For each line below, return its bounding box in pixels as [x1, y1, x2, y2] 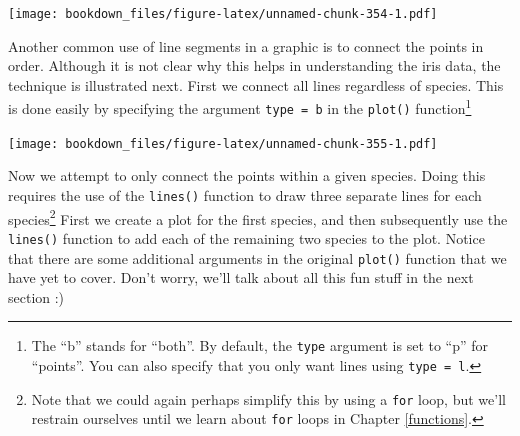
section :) [8, 286, 65, 307]
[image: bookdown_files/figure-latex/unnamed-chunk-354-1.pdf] [8, 7, 438, 21]
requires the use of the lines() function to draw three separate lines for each [8, 185, 482, 205]
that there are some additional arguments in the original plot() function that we [8, 247, 507, 268]
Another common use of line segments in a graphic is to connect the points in [8, 35, 484, 56]
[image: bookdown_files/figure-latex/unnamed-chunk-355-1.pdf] [8, 136, 438, 151]
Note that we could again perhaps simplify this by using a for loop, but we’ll [31, 388, 506, 409]
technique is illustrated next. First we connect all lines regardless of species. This [8, 74, 504, 95]
